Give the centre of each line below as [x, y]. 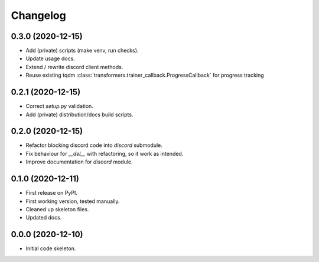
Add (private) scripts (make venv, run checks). [82, 51]
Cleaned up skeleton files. [57, 209]
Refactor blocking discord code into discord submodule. [94, 145]
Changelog [38, 15]
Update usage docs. [50, 58]
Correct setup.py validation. [60, 106]
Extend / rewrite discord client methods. [74, 67]
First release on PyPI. [52, 193]
